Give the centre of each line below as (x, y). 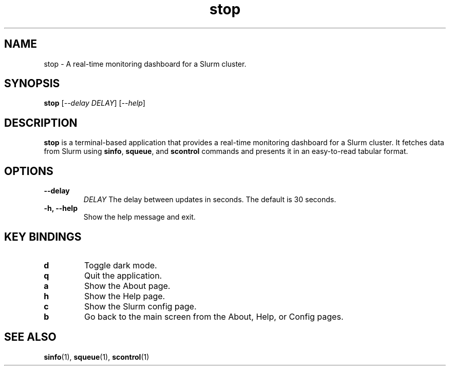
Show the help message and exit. (139, 217)
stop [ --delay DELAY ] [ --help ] (95, 103)
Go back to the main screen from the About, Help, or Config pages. (214, 316)
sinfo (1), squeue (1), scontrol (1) (97, 357)
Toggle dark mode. (120, 265)
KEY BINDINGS (43, 237)
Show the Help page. (125, 296)
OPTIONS (29, 171)
